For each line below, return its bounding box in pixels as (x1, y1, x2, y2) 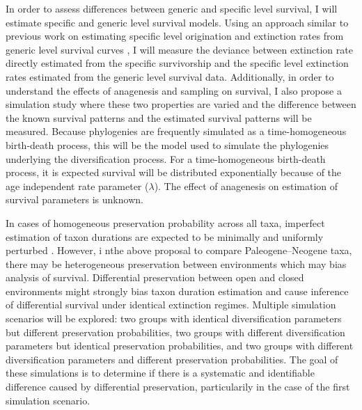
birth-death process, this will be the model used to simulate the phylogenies (6, 137, 329, 152)
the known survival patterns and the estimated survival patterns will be (6, 110, 312, 125)
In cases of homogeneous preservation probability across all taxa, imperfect (6, 215, 325, 230)
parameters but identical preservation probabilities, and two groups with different (6, 338, 354, 353)
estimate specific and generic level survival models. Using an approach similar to (6, 15, 349, 29)
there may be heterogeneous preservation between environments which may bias (6, 256, 347, 271)
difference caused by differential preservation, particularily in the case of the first (6, 379, 350, 394)
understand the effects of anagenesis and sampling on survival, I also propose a (6, 83, 342, 97)
